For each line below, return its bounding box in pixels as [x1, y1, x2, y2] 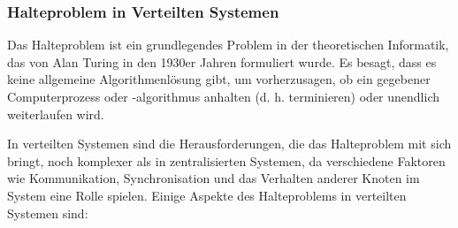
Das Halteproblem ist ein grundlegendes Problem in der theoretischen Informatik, [7, 35, 449, 54]
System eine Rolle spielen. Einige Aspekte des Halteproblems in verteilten [7, 186, 407, 204]
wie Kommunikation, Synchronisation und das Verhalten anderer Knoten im [7, 169, 420, 187]
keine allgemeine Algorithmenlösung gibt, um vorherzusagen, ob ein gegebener [7, 70, 431, 88]
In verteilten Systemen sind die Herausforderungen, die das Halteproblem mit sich [7, 134, 452, 153]
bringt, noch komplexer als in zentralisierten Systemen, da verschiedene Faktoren [7, 151, 446, 170]
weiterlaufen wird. [7, 104, 104, 123]
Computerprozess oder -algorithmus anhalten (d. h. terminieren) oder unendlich [7, 87, 439, 105]
